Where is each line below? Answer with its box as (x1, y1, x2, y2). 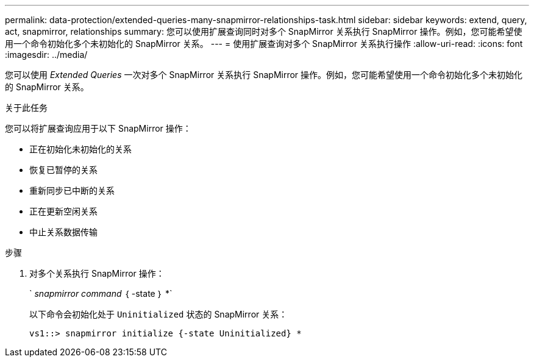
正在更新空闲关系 (29, 206, 98, 216)
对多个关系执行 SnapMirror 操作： (29, 268, 165, 279)
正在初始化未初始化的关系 (29, 144, 132, 154)
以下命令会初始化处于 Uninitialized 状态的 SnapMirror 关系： (29, 309, 288, 319)
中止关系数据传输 (29, 227, 98, 237)
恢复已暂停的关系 (29, 165, 98, 175)
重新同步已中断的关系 (29, 185, 115, 196)
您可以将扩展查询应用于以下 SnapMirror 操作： (5, 123, 191, 133)
